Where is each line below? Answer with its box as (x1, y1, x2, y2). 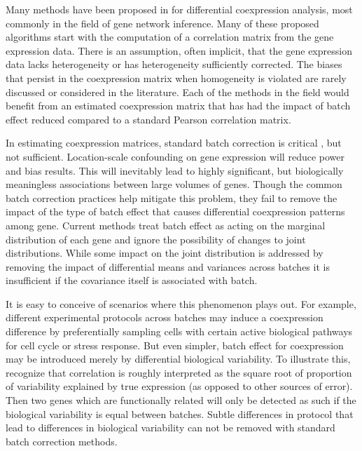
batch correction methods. (6, 433, 118, 448)
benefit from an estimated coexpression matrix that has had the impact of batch (6, 98, 351, 113)
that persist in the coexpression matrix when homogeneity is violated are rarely (6, 70, 347, 85)
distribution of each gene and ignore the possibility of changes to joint (6, 231, 306, 246)
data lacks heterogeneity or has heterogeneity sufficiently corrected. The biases (6, 57, 342, 72)
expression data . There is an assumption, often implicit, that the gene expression (6, 43, 352, 58)
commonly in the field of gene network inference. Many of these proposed (6, 15, 319, 30)
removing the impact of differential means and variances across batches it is (6, 259, 330, 274)
